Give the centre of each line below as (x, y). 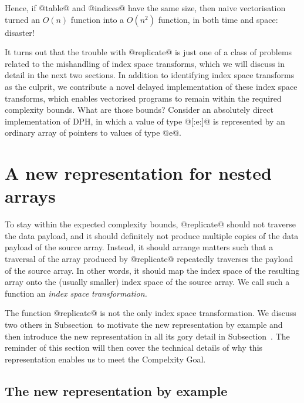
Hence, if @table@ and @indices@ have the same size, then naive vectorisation (145, 8)
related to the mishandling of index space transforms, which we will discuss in (145, 63)
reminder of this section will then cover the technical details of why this (134, 347)
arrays (30, 196)
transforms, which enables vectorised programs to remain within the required (143, 98)
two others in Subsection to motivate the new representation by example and (144, 324)
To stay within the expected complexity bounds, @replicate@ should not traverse (150, 224)
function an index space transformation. (76, 293)
